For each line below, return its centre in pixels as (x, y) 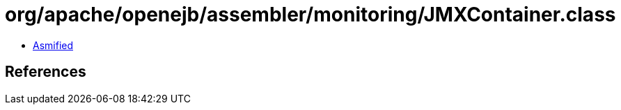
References (46, 72)
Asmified (53, 45)
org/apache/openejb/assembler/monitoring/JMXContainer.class (310, 15)
